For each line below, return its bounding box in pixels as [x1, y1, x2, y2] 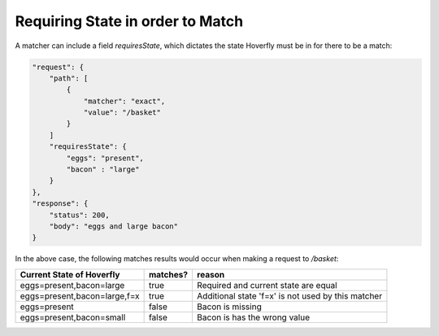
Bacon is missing [196, 301, 262, 312]
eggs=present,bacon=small [20, 312, 126, 323]
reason [196, 268, 225, 280]
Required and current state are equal [196, 279, 337, 290]
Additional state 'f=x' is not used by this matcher [196, 290, 382, 301]
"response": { [32, 199, 89, 208]
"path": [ [49, 73, 89, 83]
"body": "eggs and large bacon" [49, 222, 179, 231]
